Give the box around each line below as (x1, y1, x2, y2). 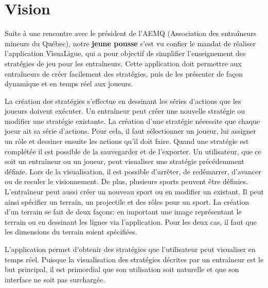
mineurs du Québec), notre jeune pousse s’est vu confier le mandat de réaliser (5, 38, 256, 48)
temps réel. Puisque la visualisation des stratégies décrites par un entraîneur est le (5, 254, 264, 264)
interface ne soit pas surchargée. (5, 274, 105, 284)
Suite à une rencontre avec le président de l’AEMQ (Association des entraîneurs (5, 28, 257, 39)
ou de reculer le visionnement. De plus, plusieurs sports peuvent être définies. (5, 176, 248, 187)
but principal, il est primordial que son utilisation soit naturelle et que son (5, 264, 239, 275)
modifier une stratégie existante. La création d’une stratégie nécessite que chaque (5, 115, 260, 126)
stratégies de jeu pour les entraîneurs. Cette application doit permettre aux (5, 58, 242, 68)
